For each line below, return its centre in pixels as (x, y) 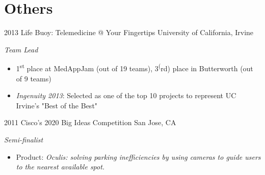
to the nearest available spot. (60, 167)
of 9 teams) (34, 78)
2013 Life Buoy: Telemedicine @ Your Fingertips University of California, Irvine (129, 32)
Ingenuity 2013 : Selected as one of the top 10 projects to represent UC (126, 95)
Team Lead (21, 49)
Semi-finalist (24, 139)
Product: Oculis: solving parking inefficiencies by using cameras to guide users (138, 156)
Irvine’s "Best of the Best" (57, 105)
